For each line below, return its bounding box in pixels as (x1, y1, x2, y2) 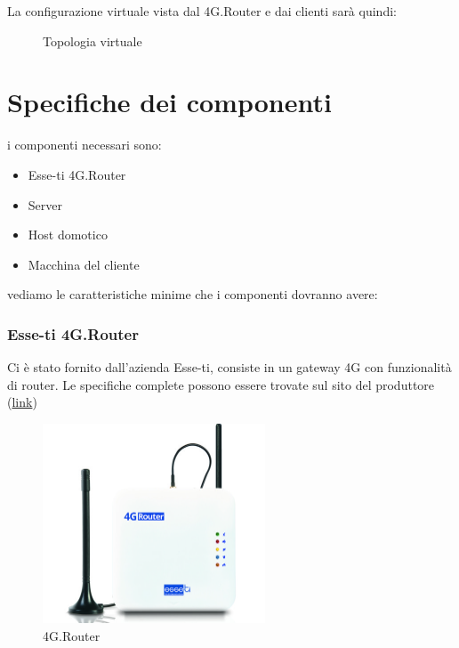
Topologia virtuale (43, 31, 142, 50)
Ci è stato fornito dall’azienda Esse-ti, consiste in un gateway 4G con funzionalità (7, 358, 452, 377)
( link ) (7, 393, 37, 411)
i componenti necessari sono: (7, 135, 162, 154)
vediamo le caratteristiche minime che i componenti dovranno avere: (7, 285, 378, 304)
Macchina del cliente (28, 255, 140, 273)
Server (28, 195, 62, 214)
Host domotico (28, 225, 108, 244)
